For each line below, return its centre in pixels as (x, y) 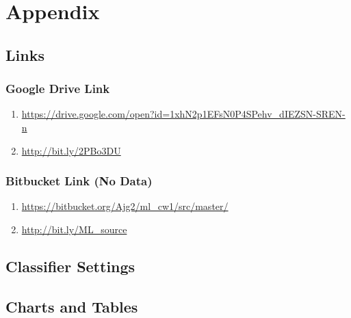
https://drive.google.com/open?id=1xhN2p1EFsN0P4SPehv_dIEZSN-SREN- (183, 114)
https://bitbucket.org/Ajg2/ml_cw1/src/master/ (125, 206)
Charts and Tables (72, 306)
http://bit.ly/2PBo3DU (71, 150)
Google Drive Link (58, 89)
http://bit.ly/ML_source (74, 229)
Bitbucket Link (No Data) (79, 181)
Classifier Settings (70, 266)
